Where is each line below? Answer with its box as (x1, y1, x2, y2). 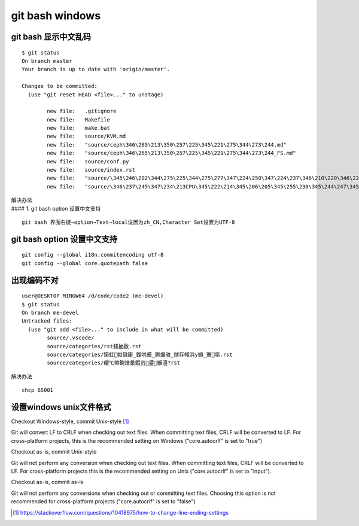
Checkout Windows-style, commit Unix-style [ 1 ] (11, 418, 129, 425)
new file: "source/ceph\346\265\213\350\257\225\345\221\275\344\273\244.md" (47, 141, 287, 148)
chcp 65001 (22, 387, 54, 394)
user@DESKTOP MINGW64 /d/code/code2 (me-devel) (22, 293, 164, 299)
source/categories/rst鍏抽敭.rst (47, 343, 142, 349)
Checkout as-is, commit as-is (11, 479, 84, 486)
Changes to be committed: (22, 83, 98, 90)
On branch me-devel (22, 309, 79, 316)
